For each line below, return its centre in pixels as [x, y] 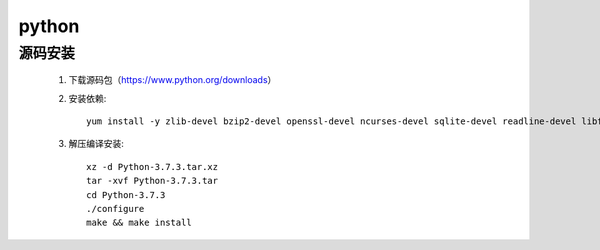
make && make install [139, 223]
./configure [115, 208]
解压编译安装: [96, 144]
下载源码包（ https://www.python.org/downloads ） [172, 80]
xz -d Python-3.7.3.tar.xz [152, 166]
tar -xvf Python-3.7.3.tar [152, 181]
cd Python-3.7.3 [126, 194]
